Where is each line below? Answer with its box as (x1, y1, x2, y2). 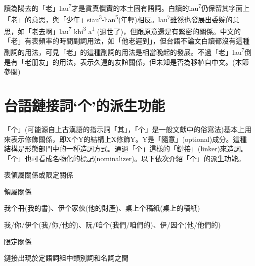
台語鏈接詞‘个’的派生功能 (4, 95, 165, 115)
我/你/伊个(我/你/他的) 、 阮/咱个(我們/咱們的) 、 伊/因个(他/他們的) (4, 220, 221, 230)
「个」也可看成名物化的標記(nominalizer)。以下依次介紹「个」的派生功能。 (4, 153, 245, 163)
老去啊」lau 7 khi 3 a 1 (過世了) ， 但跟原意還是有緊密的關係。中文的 (31, 24, 241, 36)
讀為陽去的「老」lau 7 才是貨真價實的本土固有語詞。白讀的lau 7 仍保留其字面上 (4, 1, 250, 13)
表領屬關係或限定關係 (4, 170, 73, 180)
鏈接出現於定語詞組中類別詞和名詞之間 (4, 253, 128, 263)
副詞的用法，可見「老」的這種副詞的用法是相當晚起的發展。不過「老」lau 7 (4, 45, 245, 57)
